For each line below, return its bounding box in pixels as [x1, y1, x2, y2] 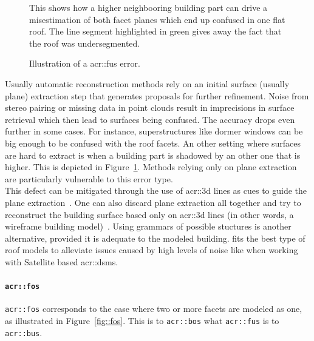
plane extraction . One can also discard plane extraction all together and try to [5, 196, 301, 208]
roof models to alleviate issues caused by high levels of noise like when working [5, 243, 298, 256]
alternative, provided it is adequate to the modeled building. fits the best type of [5, 231, 305, 244]
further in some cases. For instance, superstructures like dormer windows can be [5, 125, 303, 137]
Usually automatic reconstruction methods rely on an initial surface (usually [5, 77, 290, 90]
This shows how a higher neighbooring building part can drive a [29, 1, 268, 13]
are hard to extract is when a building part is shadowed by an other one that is [5, 148, 301, 161]
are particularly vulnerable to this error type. [5, 172, 173, 185]
